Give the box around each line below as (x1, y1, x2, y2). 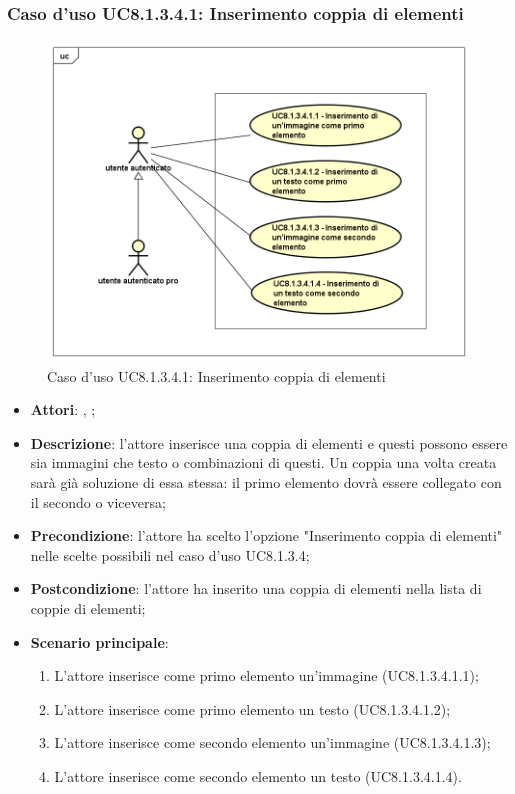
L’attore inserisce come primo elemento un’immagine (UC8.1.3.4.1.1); (54, 665, 479, 686)
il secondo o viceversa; (30, 491, 166, 512)
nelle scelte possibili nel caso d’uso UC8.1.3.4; (30, 544, 310, 565)
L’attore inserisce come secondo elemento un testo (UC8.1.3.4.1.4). (54, 766, 462, 787)
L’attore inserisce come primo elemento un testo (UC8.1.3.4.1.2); (54, 698, 451, 719)
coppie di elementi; (30, 598, 146, 619)
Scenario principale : (30, 631, 169, 652)
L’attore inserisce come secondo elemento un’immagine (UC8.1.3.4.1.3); (54, 732, 491, 753)
